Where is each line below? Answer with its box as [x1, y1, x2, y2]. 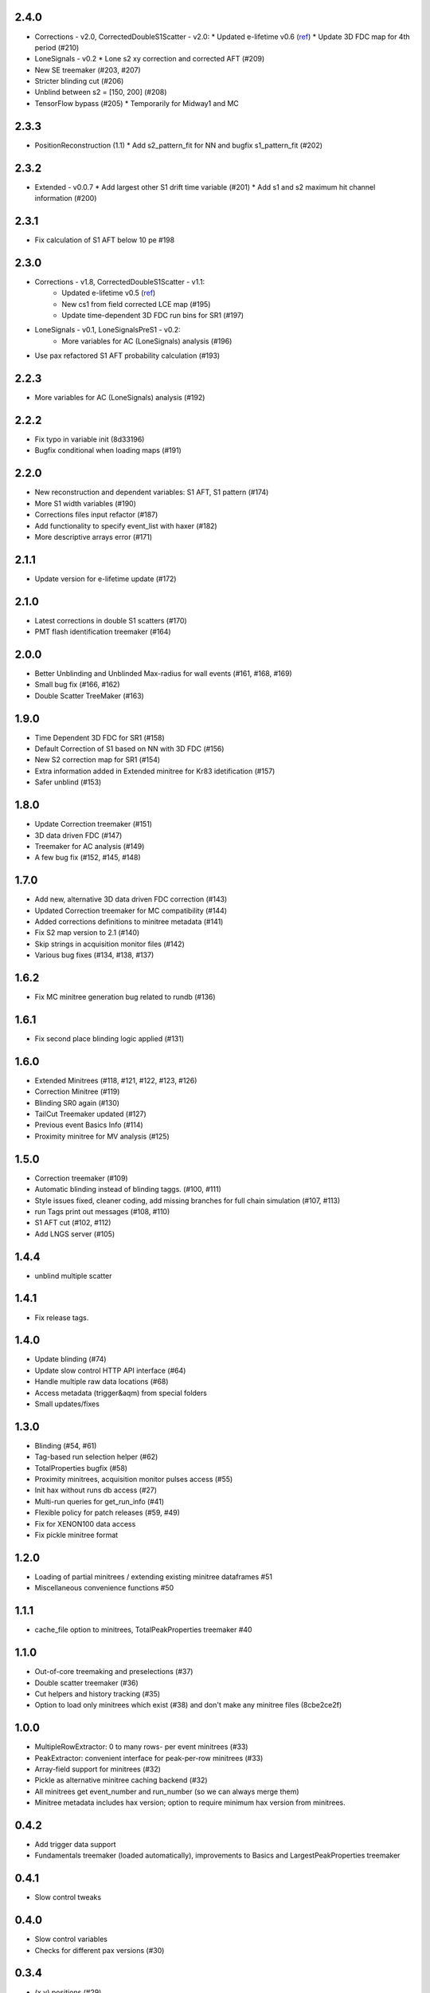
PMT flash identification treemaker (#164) [34, 627, 171, 637]
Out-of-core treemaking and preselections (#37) [34, 1667, 193, 1677]
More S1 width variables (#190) [34, 498, 137, 508]
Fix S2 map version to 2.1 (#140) [34, 928, 140, 938]
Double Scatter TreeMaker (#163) [34, 690, 145, 701]
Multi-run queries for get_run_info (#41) [34, 1496, 165, 1506]
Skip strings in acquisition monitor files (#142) [34, 939, 185, 949]
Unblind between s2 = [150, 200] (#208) [34, 88, 167, 97]
